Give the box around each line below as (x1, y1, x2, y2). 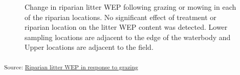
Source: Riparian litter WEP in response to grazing (4, 62, 138, 71)
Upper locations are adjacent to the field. (25, 42, 154, 52)
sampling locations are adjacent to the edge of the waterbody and (25, 31, 231, 42)
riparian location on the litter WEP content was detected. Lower (25, 22, 228, 32)
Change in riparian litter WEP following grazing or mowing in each (25, 2, 236, 12)
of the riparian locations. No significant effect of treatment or (25, 11, 216, 22)
